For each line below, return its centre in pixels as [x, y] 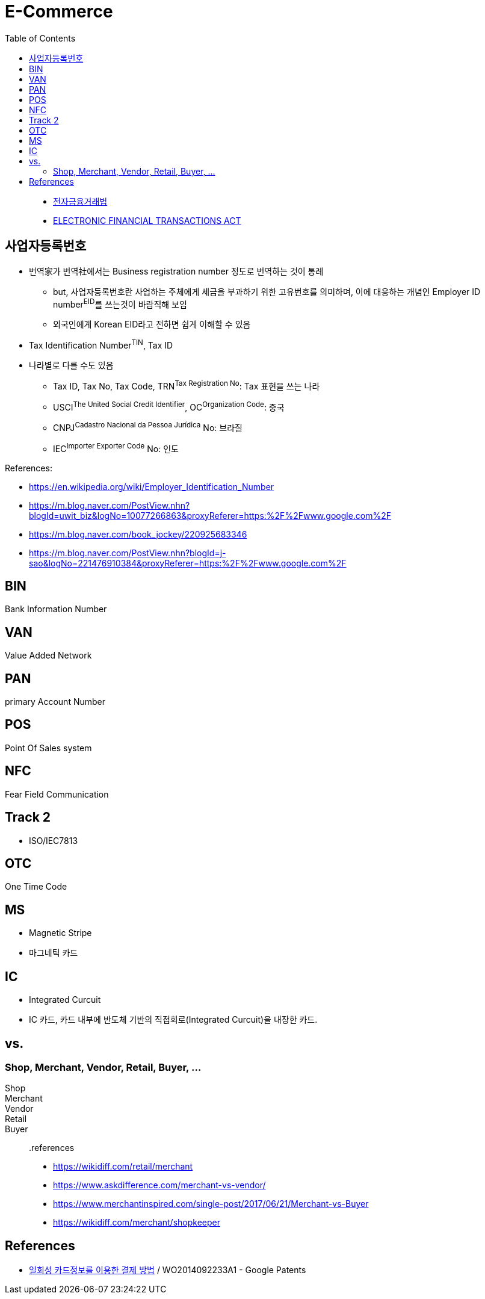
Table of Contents [40, 38]
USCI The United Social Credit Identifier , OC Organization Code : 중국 [169, 406]
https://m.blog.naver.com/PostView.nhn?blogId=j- [128, 553]
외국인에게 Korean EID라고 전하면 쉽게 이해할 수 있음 [152, 324]
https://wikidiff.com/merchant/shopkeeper [137, 1223]
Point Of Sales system [48, 748]
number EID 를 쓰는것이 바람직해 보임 [120, 303]
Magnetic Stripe [60, 933]
